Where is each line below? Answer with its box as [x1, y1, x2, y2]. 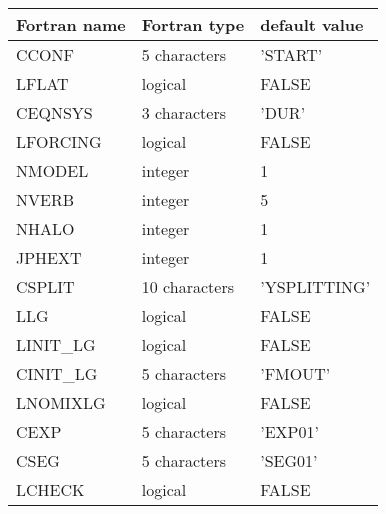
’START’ [260, 43, 323, 66]
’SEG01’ [260, 449, 318, 472]
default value [260, 13, 364, 36]
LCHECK [16, 478, 85, 501]
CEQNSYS [16, 101, 93, 124]
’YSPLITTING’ [260, 275, 371, 298]
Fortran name [16, 13, 126, 36]
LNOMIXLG [16, 391, 106, 414]
